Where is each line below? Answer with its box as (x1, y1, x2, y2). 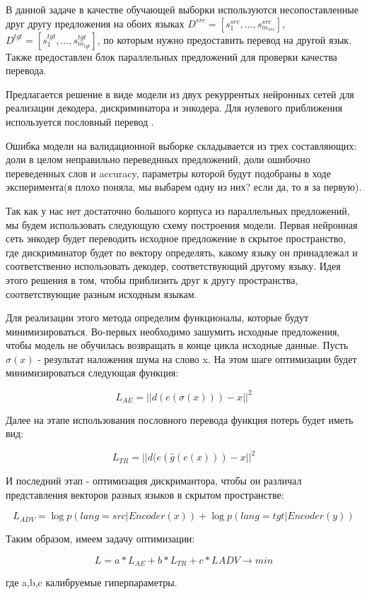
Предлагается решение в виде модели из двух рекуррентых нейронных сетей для (6, 86, 354, 101)
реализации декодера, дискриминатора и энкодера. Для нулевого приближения (6, 100, 342, 115)
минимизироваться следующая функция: (6, 365, 179, 380)
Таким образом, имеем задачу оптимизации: (6, 531, 195, 546)
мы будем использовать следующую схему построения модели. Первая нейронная (6, 217, 358, 232)
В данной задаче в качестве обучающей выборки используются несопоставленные (6, 2, 359, 16)
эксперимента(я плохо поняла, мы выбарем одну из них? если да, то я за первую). (6, 179, 362, 194)
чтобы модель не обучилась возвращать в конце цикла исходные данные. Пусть (6, 338, 349, 352)
